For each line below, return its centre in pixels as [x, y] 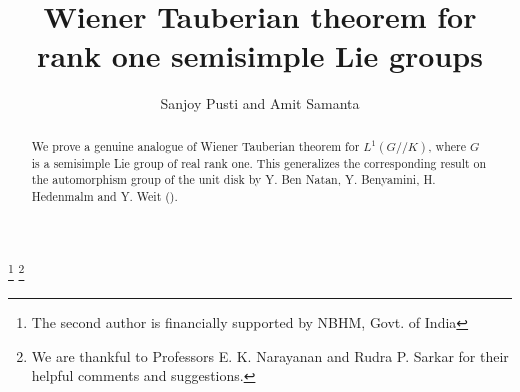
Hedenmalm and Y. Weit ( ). [104, 196]
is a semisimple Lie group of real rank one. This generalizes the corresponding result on [259, 162]
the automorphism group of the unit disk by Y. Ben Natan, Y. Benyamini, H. [233, 179]
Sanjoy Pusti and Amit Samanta [260, 103]
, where [447, 145]
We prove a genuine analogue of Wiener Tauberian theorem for [195, 145]
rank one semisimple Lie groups [260, 55]
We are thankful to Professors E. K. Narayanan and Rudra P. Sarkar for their [270, 355]
